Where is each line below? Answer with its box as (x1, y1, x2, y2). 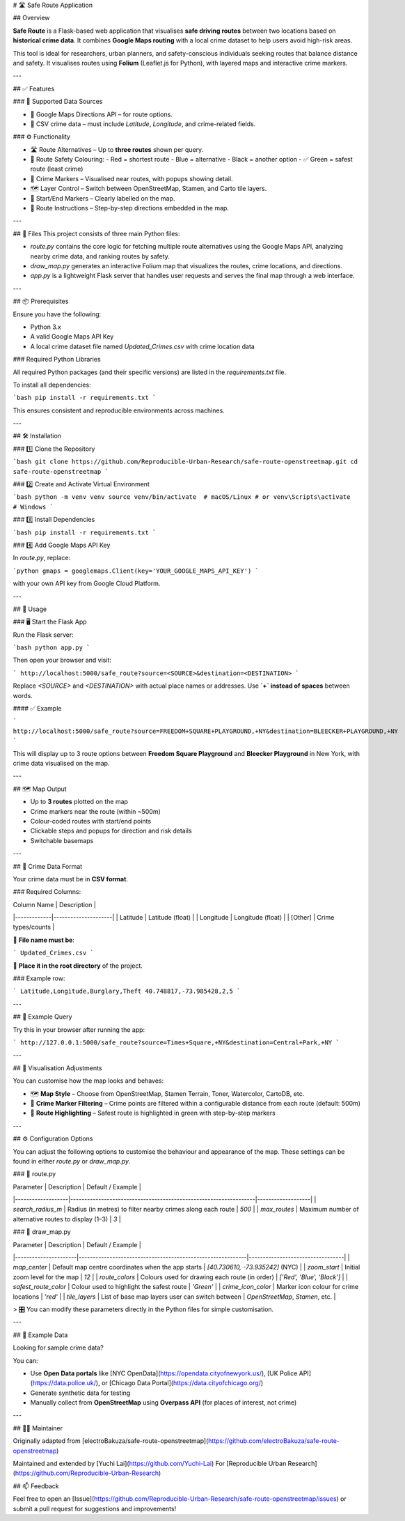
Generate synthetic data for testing (30, 1389, 131, 1397)
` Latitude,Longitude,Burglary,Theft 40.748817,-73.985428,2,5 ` (13, 987, 241, 996)
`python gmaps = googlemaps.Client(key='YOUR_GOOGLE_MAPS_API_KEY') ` (13, 566, 259, 575)
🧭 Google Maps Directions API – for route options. (30, 110, 173, 118)
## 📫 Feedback (13, 1481, 59, 1490)
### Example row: (13, 974, 65, 982)
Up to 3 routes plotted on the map (30, 798, 129, 806)
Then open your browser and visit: (13, 656, 111, 665)
